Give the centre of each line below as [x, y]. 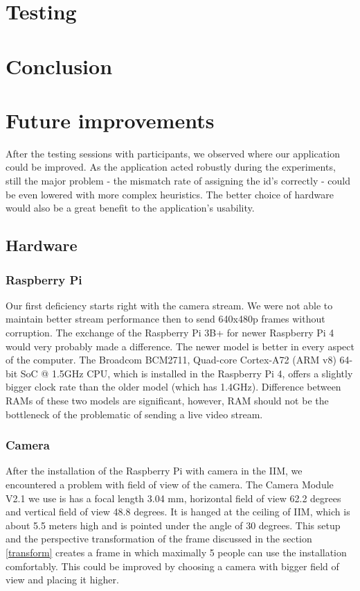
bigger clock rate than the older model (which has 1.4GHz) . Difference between [173, 387]
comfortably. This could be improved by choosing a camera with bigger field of [172, 566]
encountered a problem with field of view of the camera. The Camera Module [170, 484]
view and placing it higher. [62, 580]
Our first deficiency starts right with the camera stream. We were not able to [169, 305]
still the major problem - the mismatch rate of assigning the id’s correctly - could [178, 181]
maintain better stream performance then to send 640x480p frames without [165, 319]
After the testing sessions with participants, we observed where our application [173, 153]
